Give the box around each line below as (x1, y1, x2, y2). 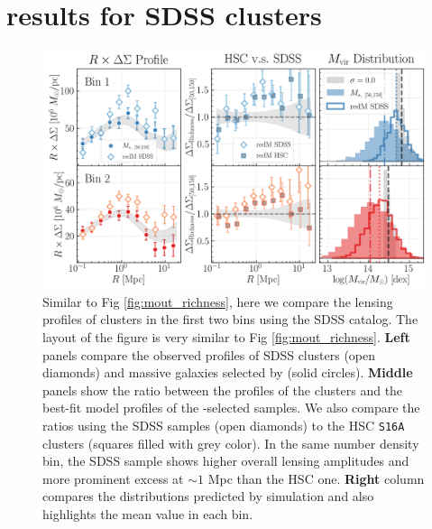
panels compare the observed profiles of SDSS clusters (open (42, 345, 376, 364)
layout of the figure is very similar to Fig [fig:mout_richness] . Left (42, 327, 410, 346)
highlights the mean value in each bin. (42, 504, 253, 523)
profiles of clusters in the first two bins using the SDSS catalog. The (42, 310, 418, 329)
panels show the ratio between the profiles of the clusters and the (42, 380, 403, 399)
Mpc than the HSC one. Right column (207, 469, 425, 487)
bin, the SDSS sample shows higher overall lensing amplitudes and (42, 451, 409, 470)
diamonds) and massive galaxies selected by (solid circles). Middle (42, 363, 413, 382)
